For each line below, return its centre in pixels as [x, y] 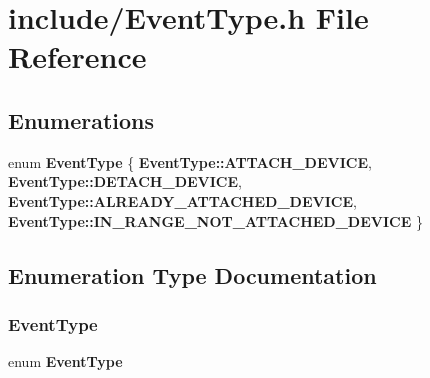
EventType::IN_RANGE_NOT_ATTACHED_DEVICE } [215, 220]
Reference [77, 56]
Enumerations [81, 119]
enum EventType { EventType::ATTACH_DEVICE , [190, 161]
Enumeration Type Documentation [192, 274]
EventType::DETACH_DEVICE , [125, 181]
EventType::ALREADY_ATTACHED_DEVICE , [182, 200]
